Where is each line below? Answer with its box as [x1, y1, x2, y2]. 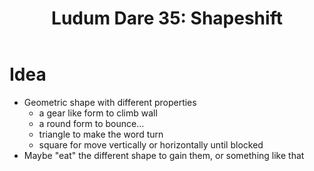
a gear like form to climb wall [38, 107, 158, 119]
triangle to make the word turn [38, 128, 164, 140]
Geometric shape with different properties [23, 96, 197, 108]
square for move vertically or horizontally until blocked [38, 138, 264, 151]
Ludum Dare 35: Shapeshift [51, 7, 283, 30]
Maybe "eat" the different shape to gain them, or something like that [23, 149, 305, 161]
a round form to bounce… [38, 117, 145, 129]
